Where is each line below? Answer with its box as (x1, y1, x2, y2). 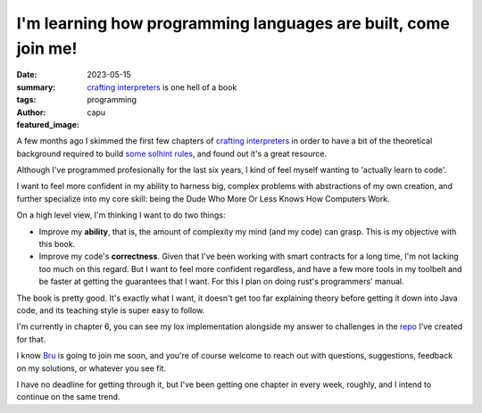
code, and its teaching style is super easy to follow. (16, 304, 205, 316)
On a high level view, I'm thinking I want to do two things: (16, 210, 226, 220)
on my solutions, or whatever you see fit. (16, 362, 167, 374)
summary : (16, 81, 56, 93)
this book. (38, 239, 76, 250)
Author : (16, 107, 46, 118)
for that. (16, 334, 46, 344)
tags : (16, 95, 37, 105)
